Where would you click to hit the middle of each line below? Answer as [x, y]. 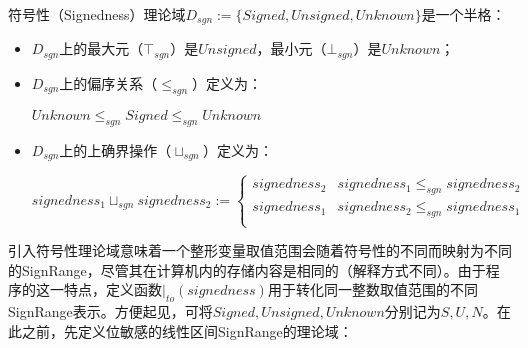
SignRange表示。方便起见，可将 [110, 311]
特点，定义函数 [112, 289]
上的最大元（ [101, 48]
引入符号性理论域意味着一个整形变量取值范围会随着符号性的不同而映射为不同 [260, 250]
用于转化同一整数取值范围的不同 [372, 289]
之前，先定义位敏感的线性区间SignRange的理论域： [187, 330]
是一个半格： [463, 14]
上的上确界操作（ [115, 149]
